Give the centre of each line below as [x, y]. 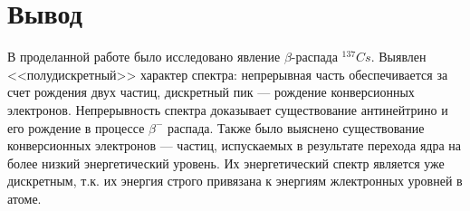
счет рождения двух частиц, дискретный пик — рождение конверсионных [211, 92]
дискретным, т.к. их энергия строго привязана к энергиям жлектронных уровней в [235, 181]
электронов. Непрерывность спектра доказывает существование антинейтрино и [228, 109]
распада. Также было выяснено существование [296, 127]
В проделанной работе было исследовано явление [144, 57]
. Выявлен [398, 57]
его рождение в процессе [76, 127]
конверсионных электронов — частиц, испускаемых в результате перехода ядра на [235, 145]
